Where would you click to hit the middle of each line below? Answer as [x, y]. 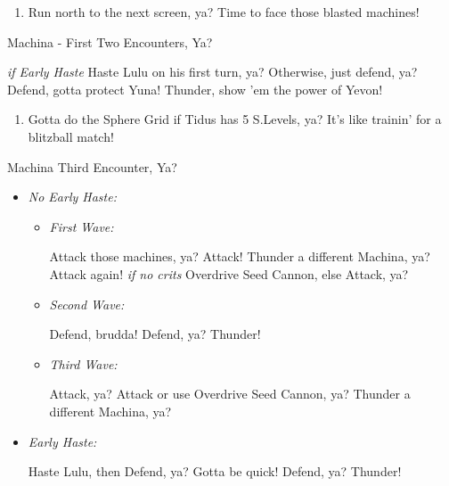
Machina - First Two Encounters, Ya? [110, 41]
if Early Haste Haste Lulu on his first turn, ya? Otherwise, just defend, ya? [212, 72]
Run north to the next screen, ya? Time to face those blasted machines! [224, 12]
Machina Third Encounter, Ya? [92, 166]
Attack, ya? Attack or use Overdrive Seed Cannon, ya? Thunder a [230, 394]
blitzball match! [71, 136]
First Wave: [82, 226]
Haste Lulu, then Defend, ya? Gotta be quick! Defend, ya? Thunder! [215, 471]
